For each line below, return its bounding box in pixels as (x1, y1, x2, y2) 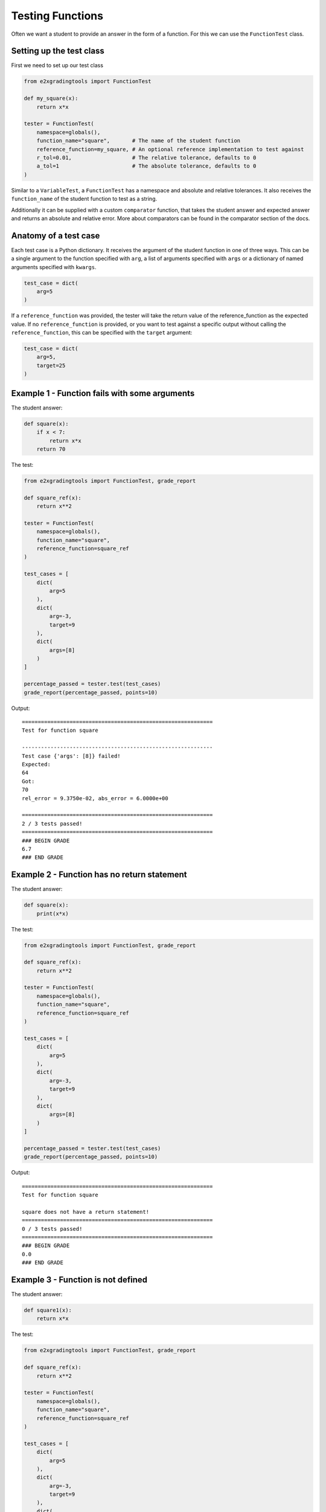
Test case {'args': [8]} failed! (22, 752, 121, 759)
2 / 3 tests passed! (22, 820, 83, 827)
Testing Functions (11, 9, 104, 22)
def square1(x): (24, 1307, 72, 1314)
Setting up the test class (11, 46, 105, 56)
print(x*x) (36, 910, 69, 917)
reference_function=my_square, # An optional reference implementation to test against (36, 146, 304, 152)
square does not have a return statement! (22, 1208, 150, 1215)
